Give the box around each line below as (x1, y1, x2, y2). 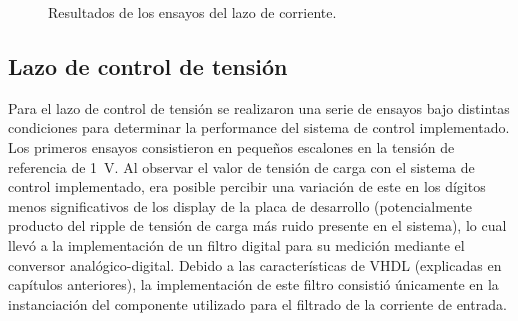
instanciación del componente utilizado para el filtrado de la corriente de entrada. (8, 293, 507, 314)
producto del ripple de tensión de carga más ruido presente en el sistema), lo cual (8, 215, 507, 236)
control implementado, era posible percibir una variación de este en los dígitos (8, 176, 486, 197)
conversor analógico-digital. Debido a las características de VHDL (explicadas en (8, 254, 502, 275)
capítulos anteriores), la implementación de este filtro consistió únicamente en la (8, 274, 499, 295)
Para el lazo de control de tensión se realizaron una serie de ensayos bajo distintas (8, 97, 510, 118)
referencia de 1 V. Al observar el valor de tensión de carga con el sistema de (8, 156, 475, 177)
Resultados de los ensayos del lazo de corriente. (48, 2, 337, 22)
